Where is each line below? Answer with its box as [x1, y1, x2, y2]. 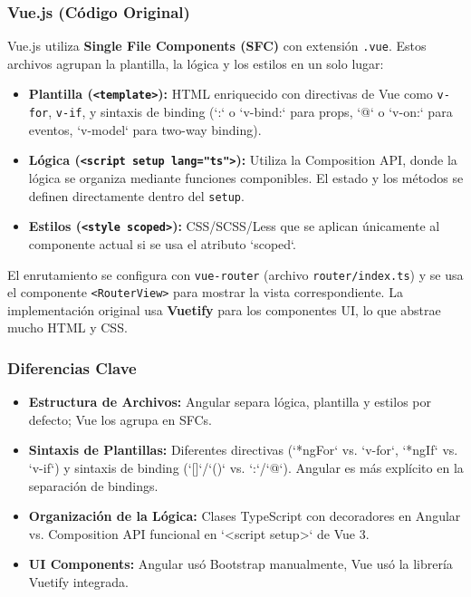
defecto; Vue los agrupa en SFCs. [28, 409, 213, 428]
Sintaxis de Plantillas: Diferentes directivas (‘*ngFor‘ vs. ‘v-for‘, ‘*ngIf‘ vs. [28, 440, 458, 459]
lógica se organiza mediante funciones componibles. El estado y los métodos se [28, 169, 464, 188]
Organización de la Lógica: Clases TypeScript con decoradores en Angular [28, 506, 461, 525]
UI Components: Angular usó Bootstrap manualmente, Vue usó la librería [28, 554, 453, 573]
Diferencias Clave [7, 356, 137, 379]
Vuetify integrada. [28, 573, 129, 591]
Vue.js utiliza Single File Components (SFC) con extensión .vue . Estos [7, 36, 427, 55]
